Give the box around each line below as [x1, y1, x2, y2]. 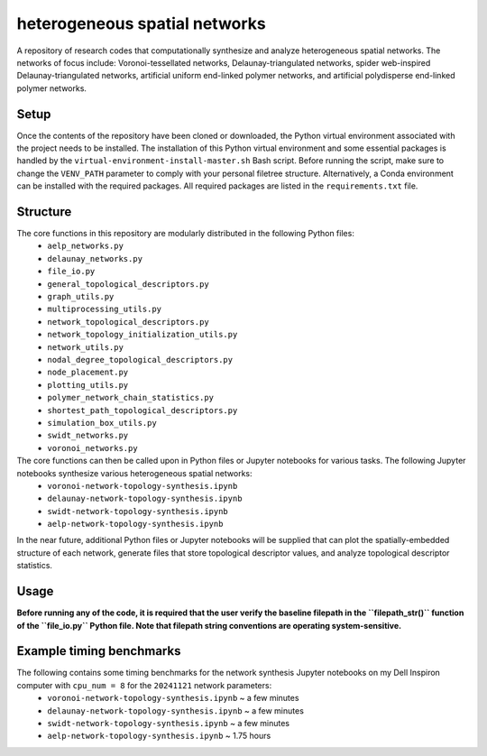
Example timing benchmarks [16, 643, 181, 659]
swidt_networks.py [47, 430, 129, 441]
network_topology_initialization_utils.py [47, 329, 238, 340]
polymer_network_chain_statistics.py [47, 392, 215, 403]
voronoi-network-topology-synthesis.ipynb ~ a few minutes [47, 693, 299, 704]
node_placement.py [47, 367, 129, 378]
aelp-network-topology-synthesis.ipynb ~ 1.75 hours [47, 731, 271, 742]
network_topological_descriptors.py [47, 317, 209, 327]
